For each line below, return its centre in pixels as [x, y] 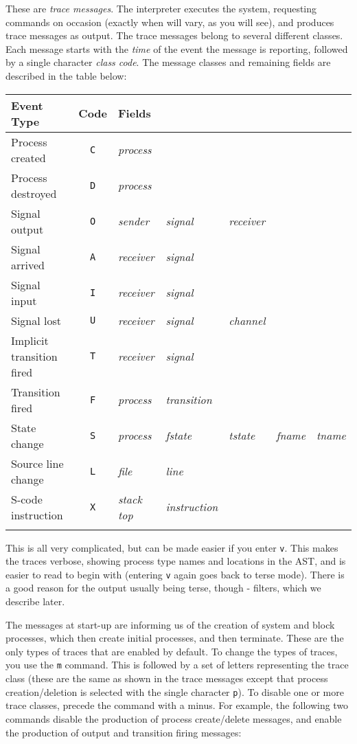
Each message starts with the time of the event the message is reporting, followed [177, 48]
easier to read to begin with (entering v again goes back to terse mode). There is [175, 574]
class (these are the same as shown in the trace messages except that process [167, 678]
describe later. [35, 601]
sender [134, 221]
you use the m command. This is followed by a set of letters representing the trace [177, 665]
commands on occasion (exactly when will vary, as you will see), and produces [170, 22]
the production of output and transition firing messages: [124, 732]
